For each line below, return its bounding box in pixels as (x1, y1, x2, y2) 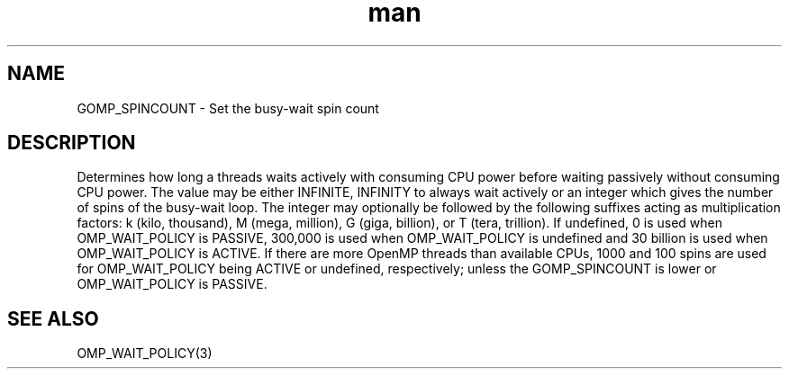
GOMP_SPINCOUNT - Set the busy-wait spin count (77, 100, 379, 116)
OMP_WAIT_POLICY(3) (77, 345, 213, 362)
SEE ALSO (7, 307, 99, 330)
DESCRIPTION (7, 131, 136, 155)
